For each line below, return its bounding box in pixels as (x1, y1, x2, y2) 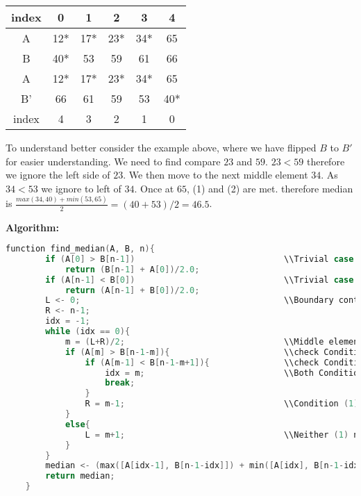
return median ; (45, 471, 115, 481)
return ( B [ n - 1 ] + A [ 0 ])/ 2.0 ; (65, 264, 200, 274)
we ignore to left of (41, 181, 121, 195)
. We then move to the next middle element (123, 167, 308, 182)
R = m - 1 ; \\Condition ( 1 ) (85, 399, 359, 409)
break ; (105, 378, 135, 388)
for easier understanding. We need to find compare (6, 154, 221, 168)
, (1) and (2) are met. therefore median (186, 181, 353, 195)
